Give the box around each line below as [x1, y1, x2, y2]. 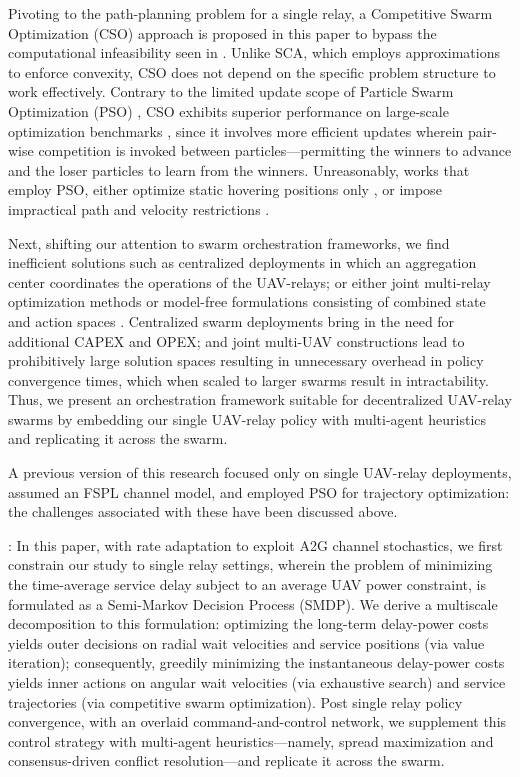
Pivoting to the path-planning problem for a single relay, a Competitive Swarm [8, 3, 493, 23]
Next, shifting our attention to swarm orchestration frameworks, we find [8, 232, 450, 253]
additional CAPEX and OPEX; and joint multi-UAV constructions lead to [8, 330, 465, 351]
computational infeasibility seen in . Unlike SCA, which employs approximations [8, 42, 500, 63]
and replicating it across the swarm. [8, 428, 228, 449]
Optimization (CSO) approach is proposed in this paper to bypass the [8, 22, 437, 43]
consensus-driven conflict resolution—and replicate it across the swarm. [8, 750, 445, 771]
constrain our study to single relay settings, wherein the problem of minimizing [8, 554, 493, 575]
